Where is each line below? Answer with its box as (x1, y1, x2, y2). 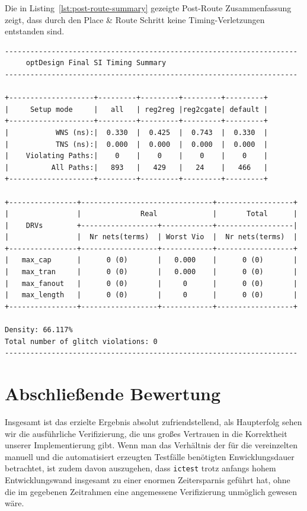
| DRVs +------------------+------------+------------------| (5, 221, 298, 230)
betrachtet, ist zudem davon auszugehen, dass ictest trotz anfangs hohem (5, 462, 276, 474)
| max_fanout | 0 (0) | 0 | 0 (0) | (5, 279, 298, 288)
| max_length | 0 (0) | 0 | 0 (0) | (5, 291, 298, 300)
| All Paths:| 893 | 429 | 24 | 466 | (5, 163, 268, 172)
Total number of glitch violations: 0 (5, 337, 158, 346)
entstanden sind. (5, 25, 65, 37)
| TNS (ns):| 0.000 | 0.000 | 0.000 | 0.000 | (5, 140, 268, 149)
